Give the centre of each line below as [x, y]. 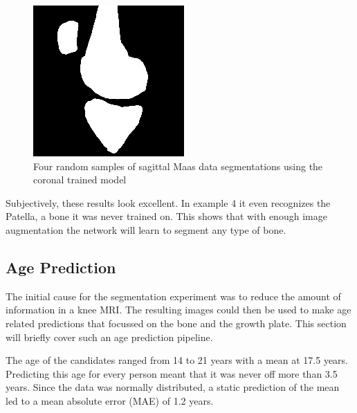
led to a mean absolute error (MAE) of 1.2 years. [110, 400]
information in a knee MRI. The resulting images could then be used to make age [178, 310]
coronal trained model [80, 180]
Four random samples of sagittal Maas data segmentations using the [178, 166]
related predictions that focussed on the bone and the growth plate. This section [176, 323]
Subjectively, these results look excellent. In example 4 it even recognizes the [168, 202]
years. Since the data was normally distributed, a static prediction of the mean [173, 387]
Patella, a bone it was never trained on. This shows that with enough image [166, 216]
